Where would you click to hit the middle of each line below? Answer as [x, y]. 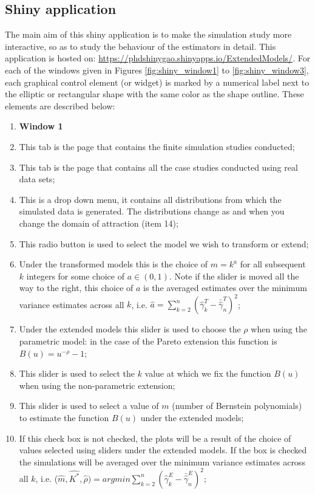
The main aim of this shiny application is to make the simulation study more [148, 34]
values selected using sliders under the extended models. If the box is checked [163, 450]
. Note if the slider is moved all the [234, 276]
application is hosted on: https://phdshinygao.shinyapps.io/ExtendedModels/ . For [158, 58]
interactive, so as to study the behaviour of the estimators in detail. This [141, 46]
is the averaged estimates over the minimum [225, 288]
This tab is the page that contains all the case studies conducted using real [158, 167]
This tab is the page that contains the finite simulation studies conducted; [157, 146]
